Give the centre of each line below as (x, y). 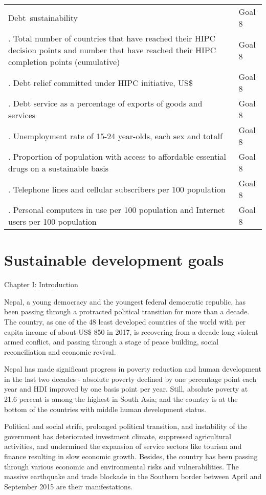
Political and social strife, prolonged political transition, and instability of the (126, 426)
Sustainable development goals (114, 260)
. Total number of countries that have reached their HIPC (112, 38)
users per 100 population (52, 221)
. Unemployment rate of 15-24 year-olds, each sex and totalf (115, 136)
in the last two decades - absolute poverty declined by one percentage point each (130, 379)
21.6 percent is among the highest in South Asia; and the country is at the (121, 399)
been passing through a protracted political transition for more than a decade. (127, 311)
